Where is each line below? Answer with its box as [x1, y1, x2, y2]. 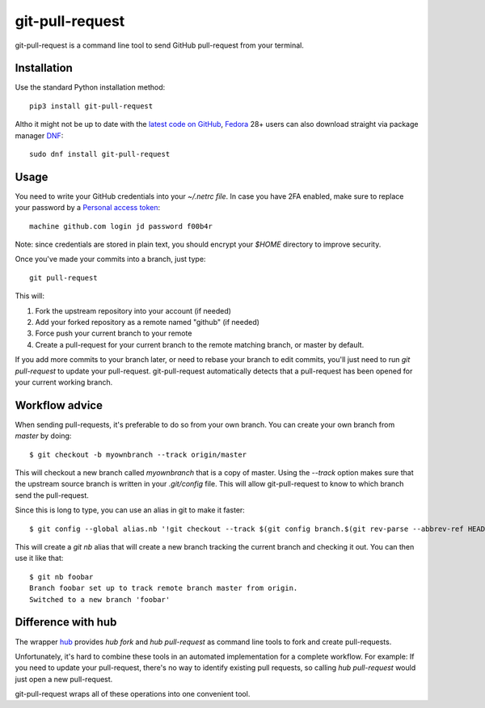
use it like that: [15, 554, 64, 563]
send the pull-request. [15, 490, 89, 500]
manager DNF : [15, 130, 64, 141]
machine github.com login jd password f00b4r [29, 221, 213, 230]
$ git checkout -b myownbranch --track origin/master [29, 449, 247, 459]
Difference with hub [15, 615, 117, 630]
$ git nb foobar [29, 572, 94, 581]
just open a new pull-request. [15, 674, 113, 684]
